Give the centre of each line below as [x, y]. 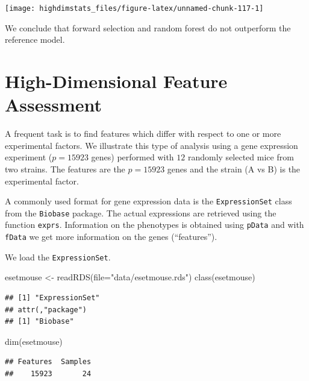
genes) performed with [133, 157]
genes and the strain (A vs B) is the [234, 168]
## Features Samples [48, 362]
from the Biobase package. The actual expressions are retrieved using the [141, 213]
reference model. [35, 39]
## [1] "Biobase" [39, 322]
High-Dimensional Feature [116, 81]
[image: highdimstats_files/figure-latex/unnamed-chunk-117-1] [134, 8]
